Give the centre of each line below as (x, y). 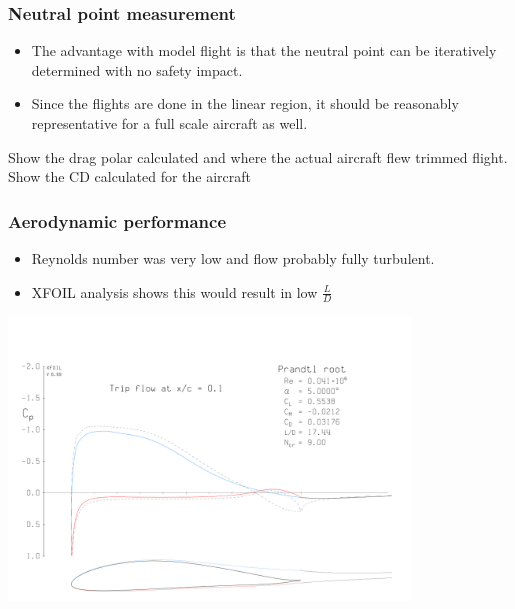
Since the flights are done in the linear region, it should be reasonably (245, 103)
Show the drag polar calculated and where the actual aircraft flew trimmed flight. (258, 156)
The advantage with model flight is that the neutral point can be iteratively (264, 50)
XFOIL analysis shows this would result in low (174, 291)
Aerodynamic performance (117, 220)
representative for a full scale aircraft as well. (169, 123)
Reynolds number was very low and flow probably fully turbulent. (233, 258)
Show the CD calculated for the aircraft (129, 176)
